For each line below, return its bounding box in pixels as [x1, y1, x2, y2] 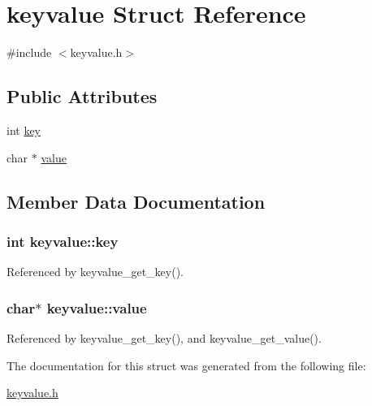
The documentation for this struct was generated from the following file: [6, 356, 366, 374]
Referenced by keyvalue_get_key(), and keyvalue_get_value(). [6, 329, 322, 346]
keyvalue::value [46, 297, 147, 317]
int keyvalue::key [6, 231, 119, 251]
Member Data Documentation [6, 188, 266, 214]
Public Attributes [6, 84, 158, 109]
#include [6, 44, 52, 61]
